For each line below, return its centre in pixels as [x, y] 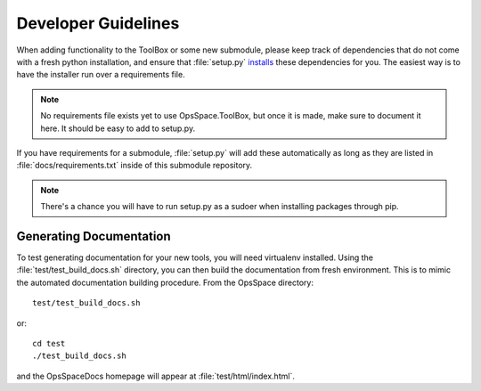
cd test [49, 343]
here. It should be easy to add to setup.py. [118, 128]
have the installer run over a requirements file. [101, 75]
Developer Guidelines [98, 23]
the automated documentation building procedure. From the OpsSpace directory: [165, 282]
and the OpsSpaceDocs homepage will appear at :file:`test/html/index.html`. [156, 376]
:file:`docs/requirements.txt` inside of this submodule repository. [135, 166]
